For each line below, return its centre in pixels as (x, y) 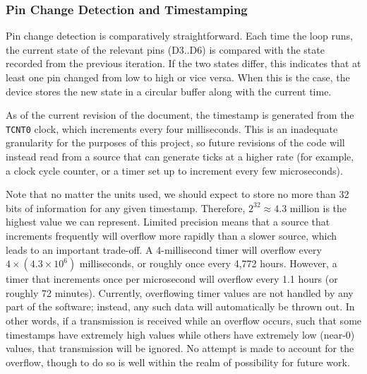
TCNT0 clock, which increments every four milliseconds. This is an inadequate (172, 128)
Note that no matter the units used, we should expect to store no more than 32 (178, 194)
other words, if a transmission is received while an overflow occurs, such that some (184, 320)
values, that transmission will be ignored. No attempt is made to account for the (180, 348)
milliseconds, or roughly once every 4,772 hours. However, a (208, 263)
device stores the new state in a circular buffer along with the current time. (169, 91)
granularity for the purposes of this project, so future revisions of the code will (175, 142)
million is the (318, 208)
